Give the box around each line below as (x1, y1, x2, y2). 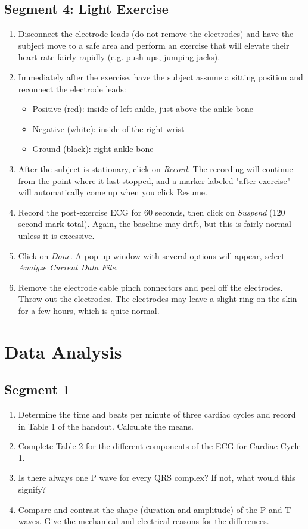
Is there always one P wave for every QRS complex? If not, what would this (18, 471, 295, 484)
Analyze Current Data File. (18, 261, 118, 273)
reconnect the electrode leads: (18, 82, 126, 95)
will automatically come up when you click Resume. (18, 186, 207, 198)
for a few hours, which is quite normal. (18, 304, 160, 316)
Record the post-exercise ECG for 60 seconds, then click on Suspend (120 (18, 206, 285, 218)
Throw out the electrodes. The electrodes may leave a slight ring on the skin (18, 292, 297, 305)
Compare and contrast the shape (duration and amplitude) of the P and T (18, 503, 291, 515)
